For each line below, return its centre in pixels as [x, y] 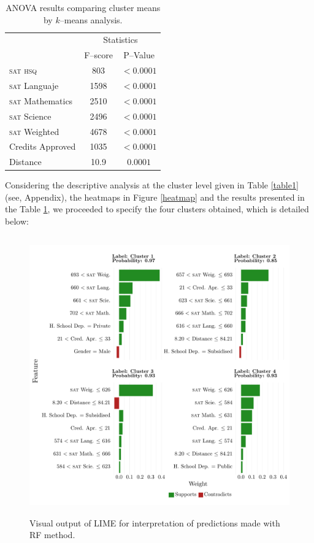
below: [17, 221]
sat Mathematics [41, 100]
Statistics [121, 40]
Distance [25, 162]
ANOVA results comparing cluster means [83, 7]
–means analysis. [91, 19]
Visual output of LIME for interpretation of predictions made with [155, 522]
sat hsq [23, 70]
